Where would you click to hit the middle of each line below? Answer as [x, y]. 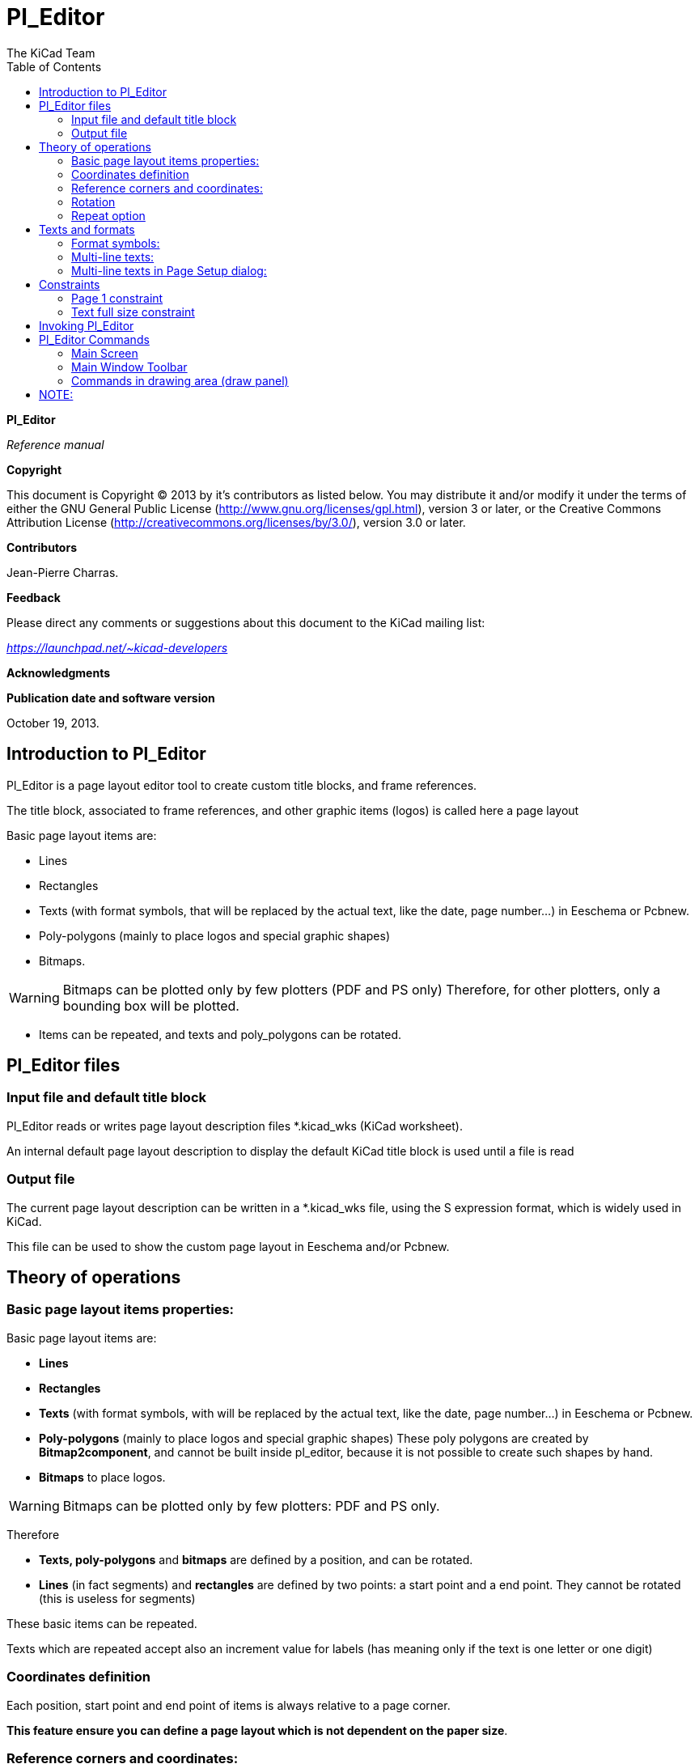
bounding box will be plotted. [151, 1005]
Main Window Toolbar [129, 367]
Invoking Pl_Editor [87, 325]
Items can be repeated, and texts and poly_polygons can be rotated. [220, 1034]
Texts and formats [87, 229]
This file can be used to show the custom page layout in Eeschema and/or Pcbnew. [228, 1246]
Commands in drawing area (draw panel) [180, 380]
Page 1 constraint [117, 298]
